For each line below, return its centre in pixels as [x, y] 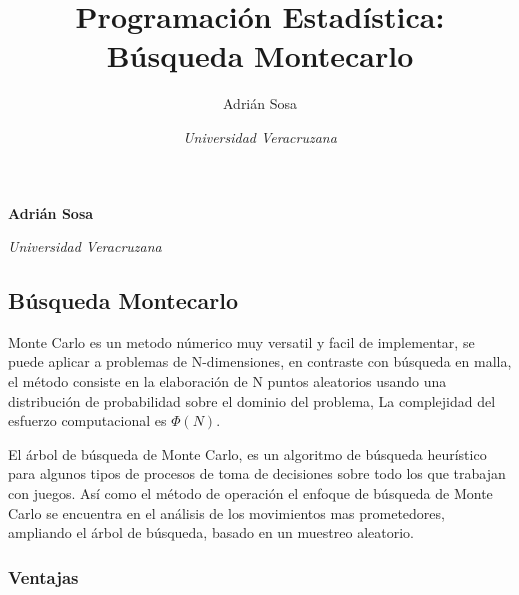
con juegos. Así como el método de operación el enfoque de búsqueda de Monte [250, 493]
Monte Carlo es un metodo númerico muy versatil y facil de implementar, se [241, 341]
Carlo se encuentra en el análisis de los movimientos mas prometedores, [226, 512]
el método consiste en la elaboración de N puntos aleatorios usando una [227, 381]
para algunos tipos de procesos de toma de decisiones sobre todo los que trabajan [257, 473]
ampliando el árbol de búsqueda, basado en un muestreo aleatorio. [211, 532]
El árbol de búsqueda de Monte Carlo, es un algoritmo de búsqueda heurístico [247, 453]
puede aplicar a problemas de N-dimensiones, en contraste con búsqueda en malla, [260, 361]
